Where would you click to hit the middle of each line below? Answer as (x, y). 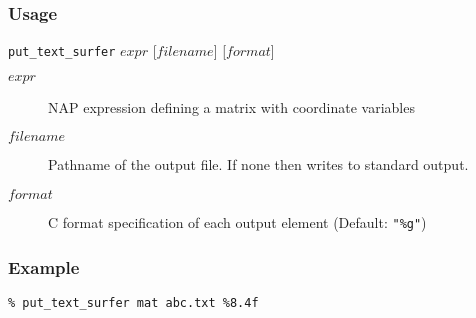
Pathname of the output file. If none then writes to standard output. (258, 164)
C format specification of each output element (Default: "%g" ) (237, 222)
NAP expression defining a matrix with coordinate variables (231, 106)
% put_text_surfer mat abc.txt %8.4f (133, 302)
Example (44, 266)
